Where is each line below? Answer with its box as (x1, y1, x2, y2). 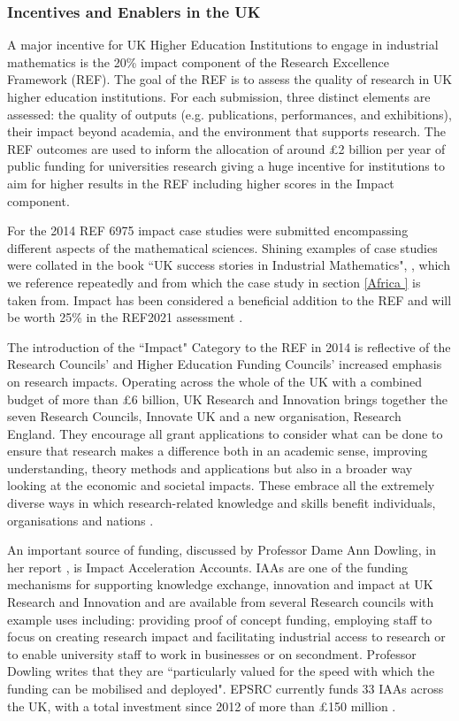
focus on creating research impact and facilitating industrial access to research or (7, 627, 446, 646)
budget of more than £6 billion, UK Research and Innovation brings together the (7, 389, 448, 408)
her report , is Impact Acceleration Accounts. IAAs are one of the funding (7, 557, 409, 576)
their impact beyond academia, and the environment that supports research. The (7, 122, 446, 141)
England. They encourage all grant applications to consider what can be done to (7, 424, 443, 442)
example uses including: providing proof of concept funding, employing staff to (7, 610, 432, 628)
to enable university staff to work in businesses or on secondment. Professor (7, 644, 417, 663)
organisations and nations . (7, 510, 154, 529)
